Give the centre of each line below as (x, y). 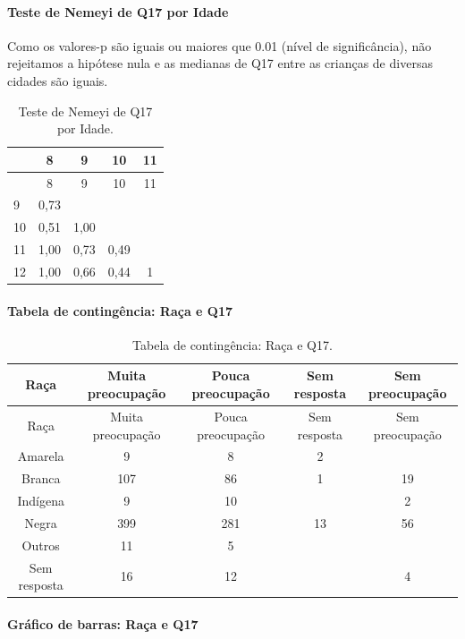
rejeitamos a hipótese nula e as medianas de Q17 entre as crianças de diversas (220, 63)
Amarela (41, 456)
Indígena (41, 501)
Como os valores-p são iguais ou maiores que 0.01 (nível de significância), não (220, 45)
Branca (41, 478)
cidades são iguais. (58, 80)
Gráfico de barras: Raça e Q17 (103, 623)
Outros (41, 545)
